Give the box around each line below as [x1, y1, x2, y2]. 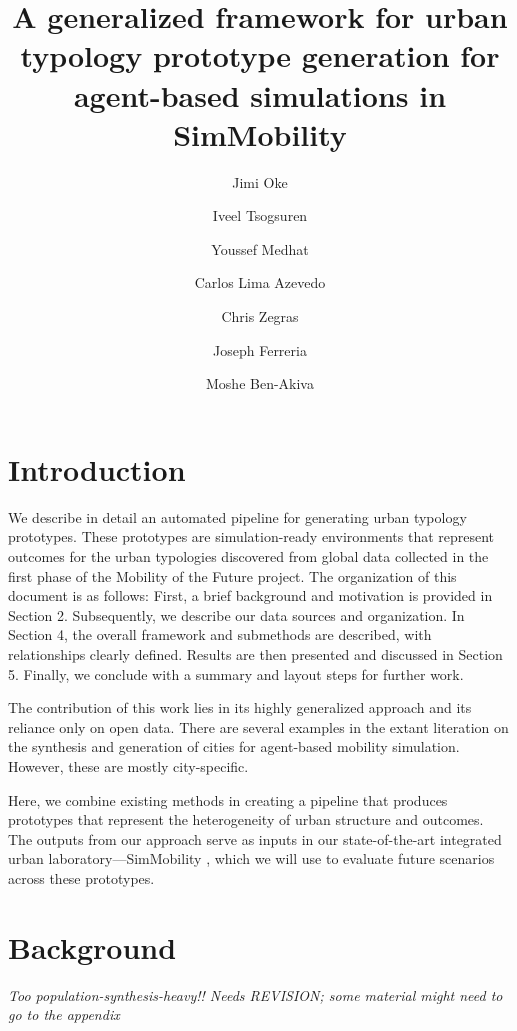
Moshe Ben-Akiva [206, 373, 314, 394]
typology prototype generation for [20, 35, 500, 76]
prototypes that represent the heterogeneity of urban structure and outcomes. [8, 809, 484, 830]
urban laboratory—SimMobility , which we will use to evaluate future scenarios [8, 848, 495, 869]
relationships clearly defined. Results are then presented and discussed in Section [8, 643, 503, 664]
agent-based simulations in [73, 74, 447, 115]
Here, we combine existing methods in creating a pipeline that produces [8, 789, 448, 810]
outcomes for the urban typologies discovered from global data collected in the [8, 545, 489, 566]
